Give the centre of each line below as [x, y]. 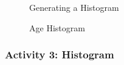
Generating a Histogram [74, 7]
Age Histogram [57, 27]
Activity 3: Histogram [60, 54]
